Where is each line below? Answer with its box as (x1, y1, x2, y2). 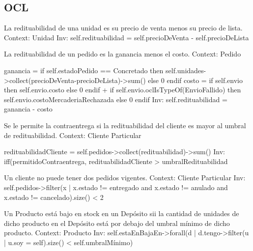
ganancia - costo (4, 104, 53, 114)
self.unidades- (166, 65, 206, 75)
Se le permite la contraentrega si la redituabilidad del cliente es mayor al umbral (4, 120, 246, 130)
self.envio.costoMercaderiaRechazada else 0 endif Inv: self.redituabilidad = (4, 94, 227, 104)
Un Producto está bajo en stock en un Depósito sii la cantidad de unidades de (4, 208, 239, 219)
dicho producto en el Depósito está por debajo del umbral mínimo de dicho (4, 218, 230, 228)
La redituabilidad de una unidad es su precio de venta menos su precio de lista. (4, 23, 243, 33)
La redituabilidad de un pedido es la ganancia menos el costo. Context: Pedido (4, 49, 241, 59)
